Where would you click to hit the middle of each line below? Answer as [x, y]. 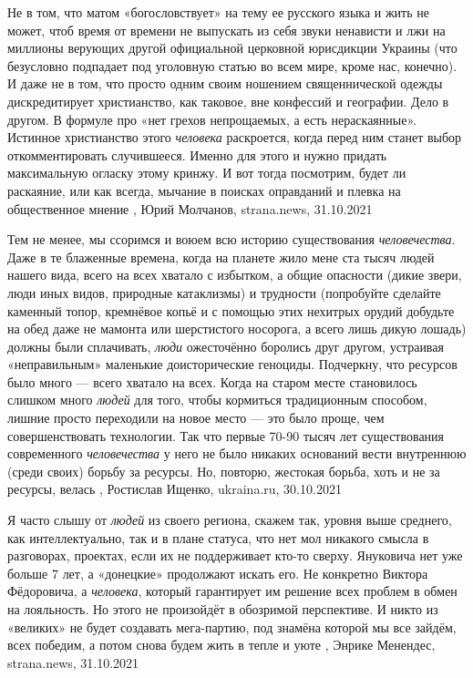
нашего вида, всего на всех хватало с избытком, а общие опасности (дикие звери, [235, 275]
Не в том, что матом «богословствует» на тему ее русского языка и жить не [218, 12]
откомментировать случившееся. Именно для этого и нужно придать [197, 154]
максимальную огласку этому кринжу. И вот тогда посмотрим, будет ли [207, 173]
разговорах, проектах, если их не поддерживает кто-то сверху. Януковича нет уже [235, 555]
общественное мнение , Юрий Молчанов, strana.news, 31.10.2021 [190, 208]
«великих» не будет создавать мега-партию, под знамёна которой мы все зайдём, [232, 627]
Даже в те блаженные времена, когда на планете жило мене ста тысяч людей [221, 257]
